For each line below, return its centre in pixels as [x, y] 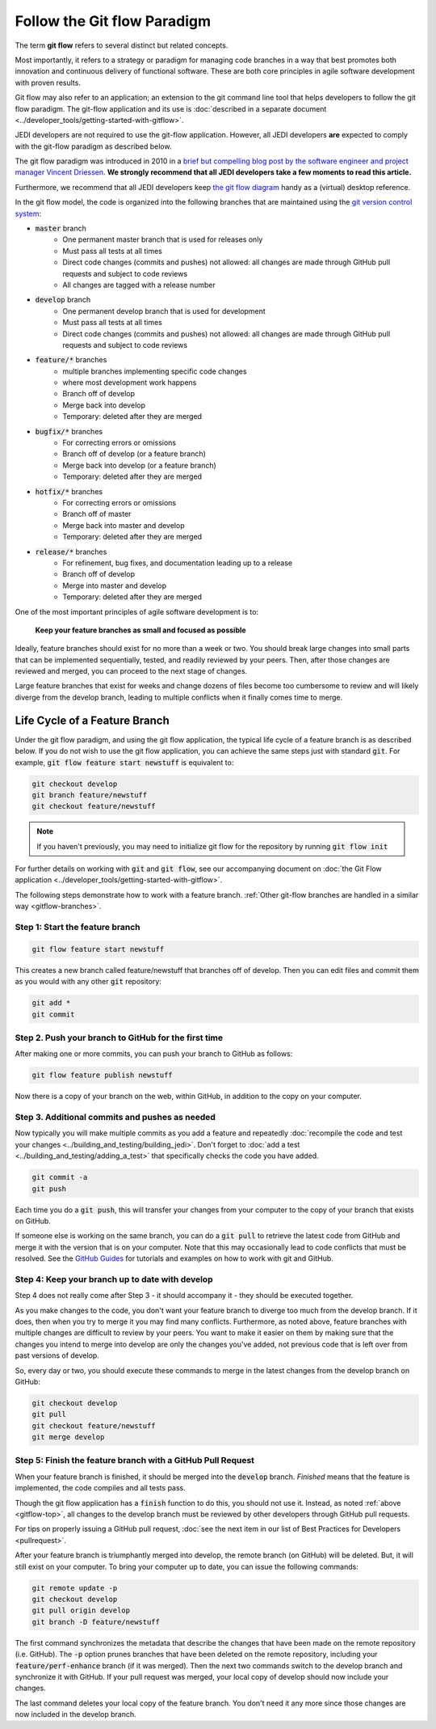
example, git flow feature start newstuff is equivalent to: [124, 762]
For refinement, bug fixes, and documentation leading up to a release [178, 563]
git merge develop [68, 1437]
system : [28, 213]
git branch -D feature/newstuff [96, 1622]
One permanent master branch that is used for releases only [163, 239]
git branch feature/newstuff [90, 795]
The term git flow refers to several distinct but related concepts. [122, 45]
